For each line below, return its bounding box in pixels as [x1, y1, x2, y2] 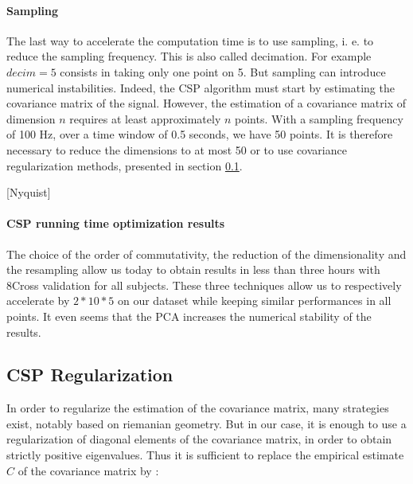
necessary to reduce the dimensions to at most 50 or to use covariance [6, 141, 347, 158]
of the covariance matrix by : [18, 462, 159, 478]
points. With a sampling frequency [235, 110, 403, 127]
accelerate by [6, 292, 70, 309]
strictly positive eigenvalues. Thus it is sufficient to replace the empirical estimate [6, 447, 404, 463]
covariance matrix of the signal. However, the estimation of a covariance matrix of [6, 95, 406, 111]
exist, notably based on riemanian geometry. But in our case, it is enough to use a [6, 415, 407, 431]
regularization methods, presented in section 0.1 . [6, 157, 243, 174]
